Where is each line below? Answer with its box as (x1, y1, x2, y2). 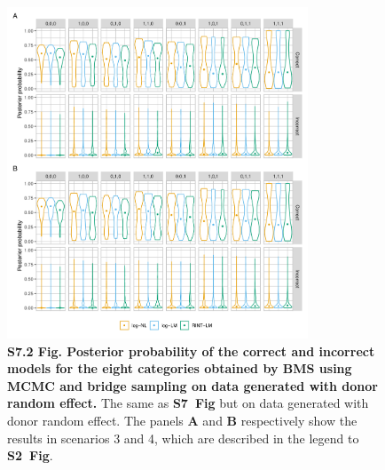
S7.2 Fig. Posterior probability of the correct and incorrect (7, 341, 375, 360)
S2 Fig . (7, 446, 53, 465)
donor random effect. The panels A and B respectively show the (7, 411, 357, 430)
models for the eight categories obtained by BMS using (7, 359, 352, 378)
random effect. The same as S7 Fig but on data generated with (7, 394, 369, 412)
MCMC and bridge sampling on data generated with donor (7, 376, 378, 394)
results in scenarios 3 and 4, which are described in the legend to (7, 428, 359, 447)
